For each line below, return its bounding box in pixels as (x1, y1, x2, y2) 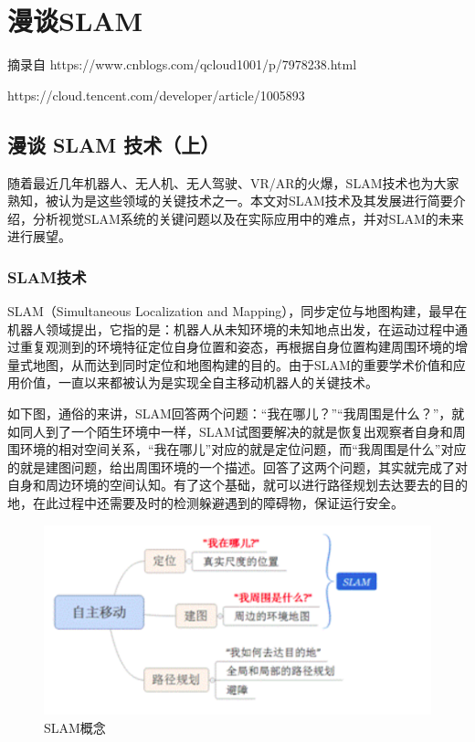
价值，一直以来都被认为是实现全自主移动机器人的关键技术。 (19, 373, 378, 392)
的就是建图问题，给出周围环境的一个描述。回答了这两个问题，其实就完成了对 (7, 457, 468, 476)
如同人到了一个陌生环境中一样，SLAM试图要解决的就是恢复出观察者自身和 (7, 421, 453, 440)
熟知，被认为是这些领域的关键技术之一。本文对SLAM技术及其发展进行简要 (7, 191, 453, 210)
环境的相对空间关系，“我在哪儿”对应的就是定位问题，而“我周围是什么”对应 (19, 440, 467, 459)
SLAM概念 (44, 718, 106, 737)
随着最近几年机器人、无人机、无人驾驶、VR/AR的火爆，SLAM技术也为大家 (7, 173, 459, 192)
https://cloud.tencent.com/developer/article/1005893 (7, 85, 305, 104)
